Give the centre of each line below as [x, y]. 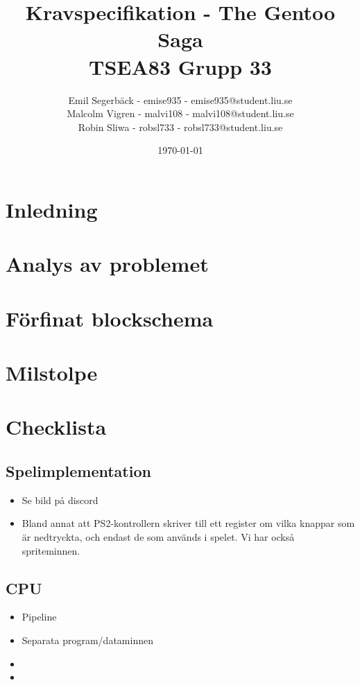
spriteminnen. [51, 550]
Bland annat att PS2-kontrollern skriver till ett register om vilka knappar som [188, 523]
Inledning [52, 209]
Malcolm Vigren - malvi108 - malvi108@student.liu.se [180, 113]
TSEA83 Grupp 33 [180, 66]
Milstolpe [52, 372]
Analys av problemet [107, 264]
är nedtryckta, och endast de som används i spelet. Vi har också [158, 536]
